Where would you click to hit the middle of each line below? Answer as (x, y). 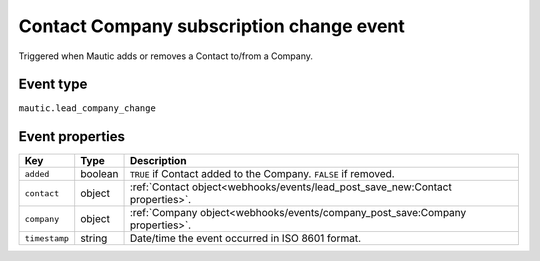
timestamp (47, 238)
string (94, 238)
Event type (53, 84)
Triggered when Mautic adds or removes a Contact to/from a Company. (166, 56)
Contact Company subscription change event (211, 26)
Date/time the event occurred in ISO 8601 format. (245, 238)
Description (158, 161)
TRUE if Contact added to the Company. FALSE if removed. (262, 174)
